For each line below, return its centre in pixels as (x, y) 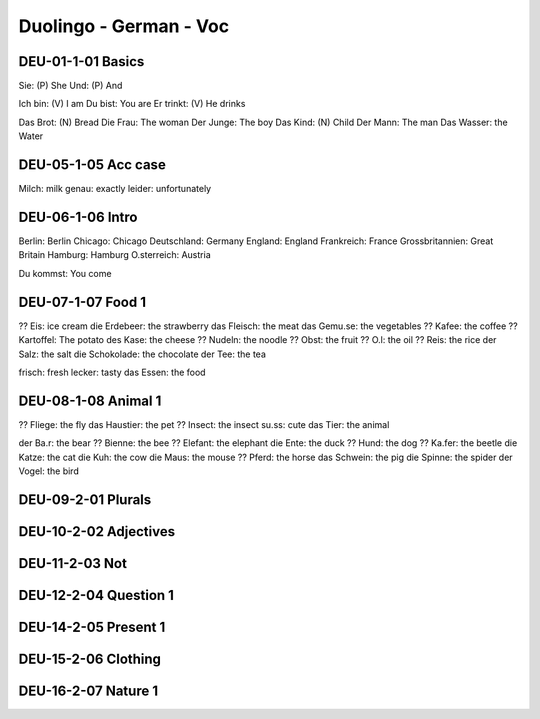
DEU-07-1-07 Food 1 (82, 301)
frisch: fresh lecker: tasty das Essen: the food (112, 372)
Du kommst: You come (65, 273)
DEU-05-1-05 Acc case (92, 165)
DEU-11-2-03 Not (72, 563)
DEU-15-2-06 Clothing (90, 658)
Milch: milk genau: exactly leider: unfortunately (115, 189)
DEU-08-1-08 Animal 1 (90, 400)
